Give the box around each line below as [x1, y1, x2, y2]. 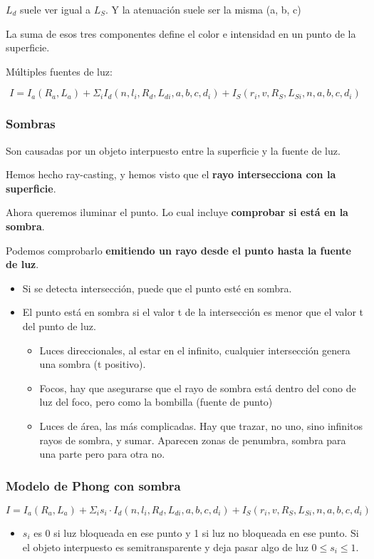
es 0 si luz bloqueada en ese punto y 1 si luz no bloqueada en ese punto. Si [33, 525, 359, 540]
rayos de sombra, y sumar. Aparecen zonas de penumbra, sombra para [39, 432, 346, 447]
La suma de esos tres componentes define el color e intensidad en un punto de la [6, 26, 356, 41]
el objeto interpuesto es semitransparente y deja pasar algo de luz [22, 539, 308, 554]
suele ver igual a [20, 2, 90, 16]
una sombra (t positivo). [39, 357, 146, 371]
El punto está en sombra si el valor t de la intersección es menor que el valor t [22, 304, 364, 319]
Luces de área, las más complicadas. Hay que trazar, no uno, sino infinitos [39, 418, 363, 433]
